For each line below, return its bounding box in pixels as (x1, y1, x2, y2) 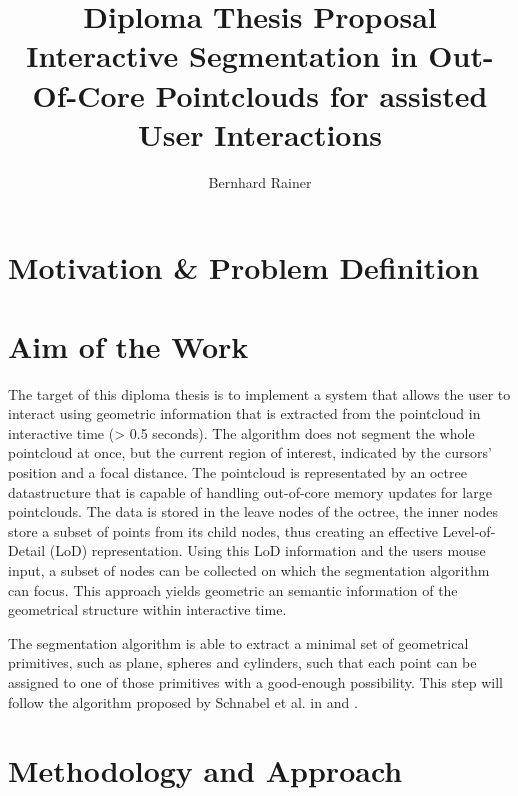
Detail (8, 540, 46, 561)
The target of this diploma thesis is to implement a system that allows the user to (8, 383, 511, 404)
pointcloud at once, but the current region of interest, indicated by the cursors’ (8, 442, 492, 463)
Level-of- (442, 520, 496, 541)
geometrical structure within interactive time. (8, 599, 287, 620)
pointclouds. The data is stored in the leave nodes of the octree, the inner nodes (8, 501, 499, 522)
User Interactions (137, 113, 383, 154)
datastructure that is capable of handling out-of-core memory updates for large (8, 481, 492, 502)
